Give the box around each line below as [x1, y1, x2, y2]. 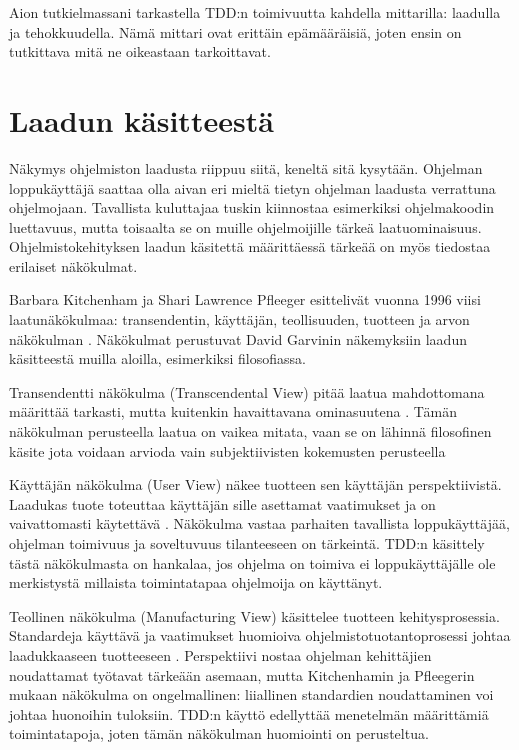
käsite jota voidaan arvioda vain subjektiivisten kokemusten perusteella [9, 440, 446, 461]
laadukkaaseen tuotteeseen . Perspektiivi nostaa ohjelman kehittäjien [9, 644, 432, 665]
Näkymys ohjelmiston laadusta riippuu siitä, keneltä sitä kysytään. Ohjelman [9, 157, 483, 178]
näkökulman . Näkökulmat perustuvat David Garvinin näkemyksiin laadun [9, 328, 467, 349]
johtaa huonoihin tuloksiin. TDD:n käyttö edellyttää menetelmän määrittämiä [9, 703, 489, 724]
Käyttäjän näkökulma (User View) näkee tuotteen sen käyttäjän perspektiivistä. [9, 474, 502, 495]
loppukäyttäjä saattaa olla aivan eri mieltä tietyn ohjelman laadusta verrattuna [9, 177, 496, 198]
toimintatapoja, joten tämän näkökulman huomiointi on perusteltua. [9, 723, 429, 744]
